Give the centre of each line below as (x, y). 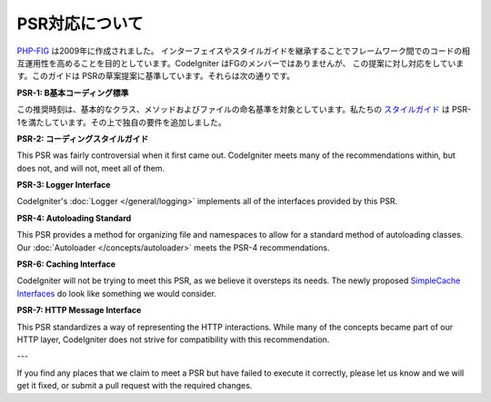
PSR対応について (80, 24)
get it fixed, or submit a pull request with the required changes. (135, 386)
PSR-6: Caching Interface (66, 264)
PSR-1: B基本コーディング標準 (73, 93)
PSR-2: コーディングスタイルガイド (83, 138)
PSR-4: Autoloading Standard (74, 218)
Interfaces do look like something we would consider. (117, 293)
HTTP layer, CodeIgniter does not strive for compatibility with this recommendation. (173, 339)
